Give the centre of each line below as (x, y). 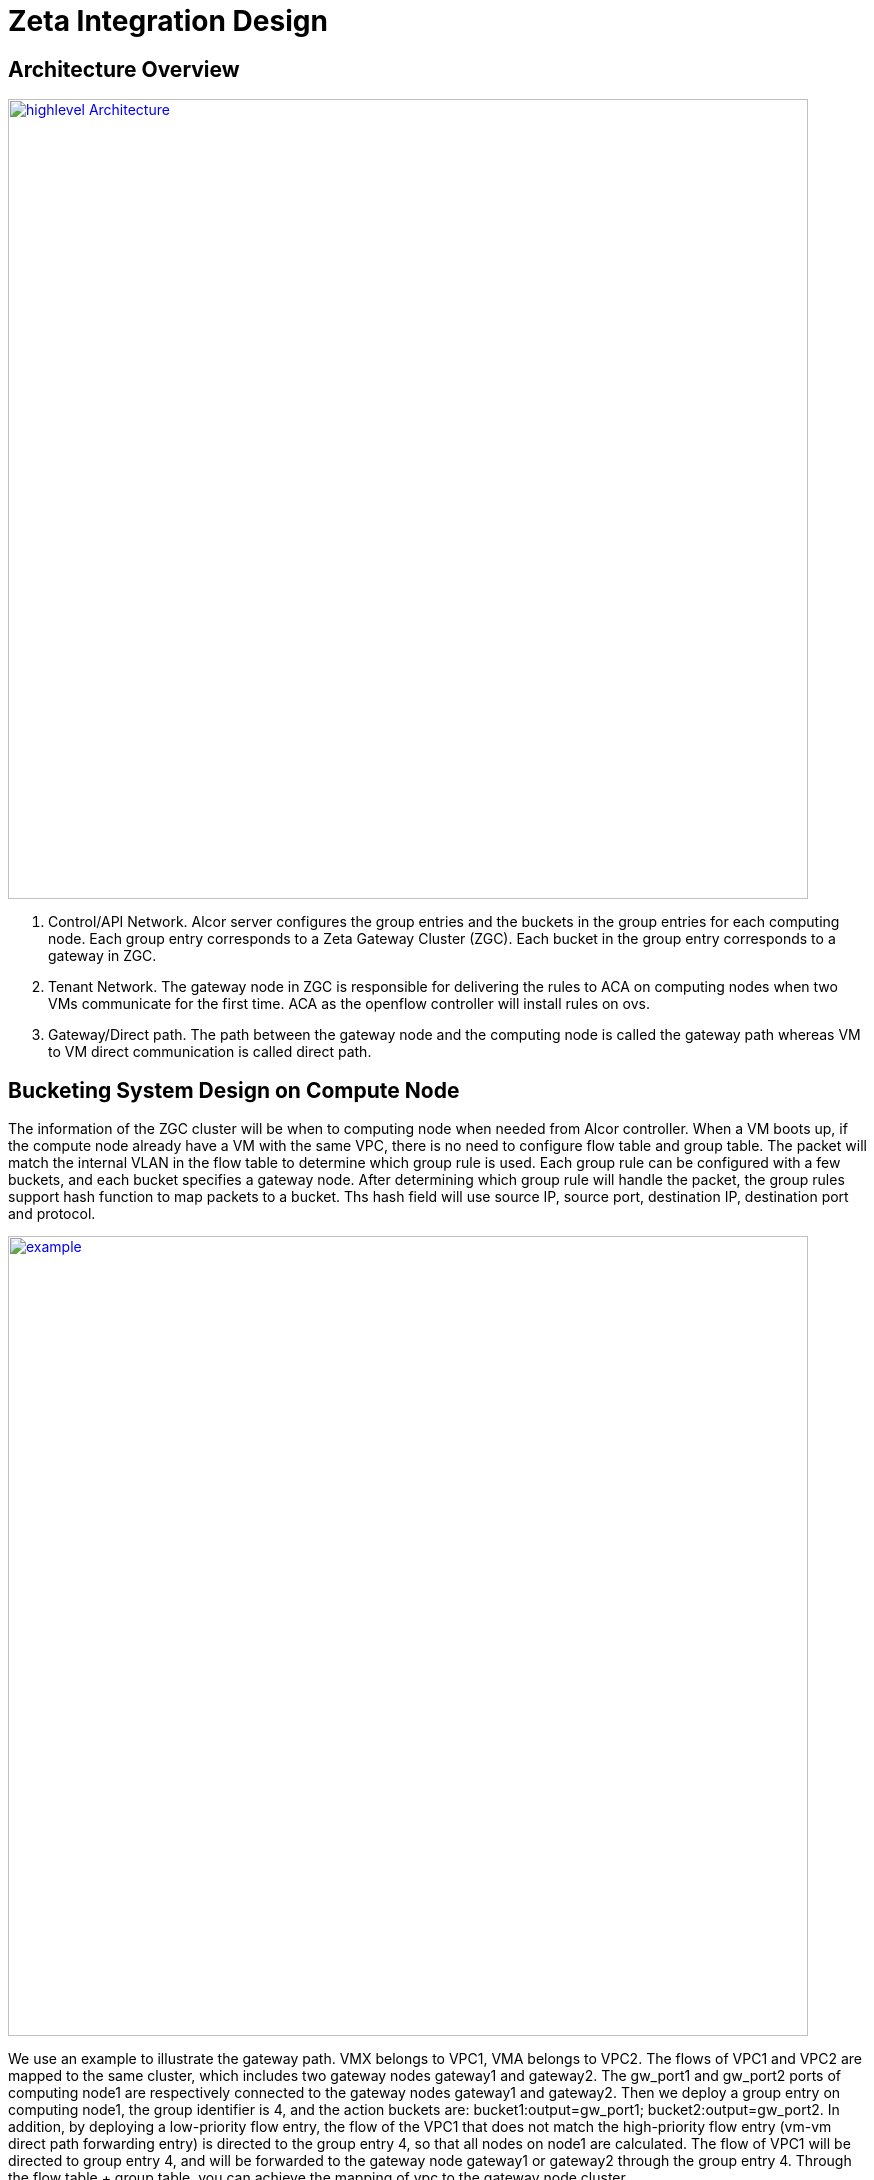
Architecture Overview (124, 69)
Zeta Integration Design (168, 21)
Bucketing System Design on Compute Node (234, 1090)
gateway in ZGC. (102, 956)
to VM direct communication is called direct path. (210, 1052)
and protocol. (52, 1214)
